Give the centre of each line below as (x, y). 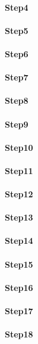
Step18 (19, 334)
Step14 (19, 241)
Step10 (19, 147)
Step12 (19, 194)
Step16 (19, 287)
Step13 (19, 217)
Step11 (19, 170)
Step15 (19, 264)
